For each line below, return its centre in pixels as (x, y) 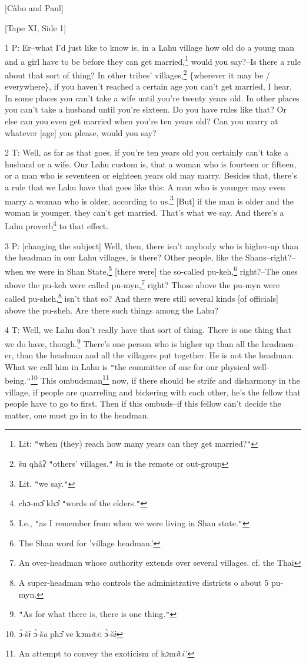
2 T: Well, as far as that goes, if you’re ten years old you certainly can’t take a (147, 152)
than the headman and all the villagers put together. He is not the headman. (155, 355)
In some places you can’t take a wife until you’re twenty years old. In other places (152, 98)
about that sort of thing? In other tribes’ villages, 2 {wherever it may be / (137, 74)
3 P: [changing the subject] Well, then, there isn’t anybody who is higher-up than (152, 245)
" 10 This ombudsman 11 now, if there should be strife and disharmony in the (163, 379)
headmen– (280, 343)
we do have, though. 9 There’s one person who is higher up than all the (132, 342)
